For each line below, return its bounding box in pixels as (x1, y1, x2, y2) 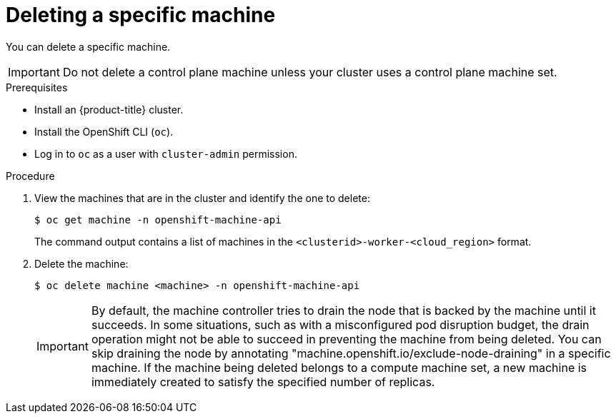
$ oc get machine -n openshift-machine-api (34, 213, 282, 226)
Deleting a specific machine (6, 3, 276, 27)
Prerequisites (6, 81, 68, 94)
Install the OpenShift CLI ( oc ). (34, 125, 174, 138)
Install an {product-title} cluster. (34, 103, 184, 116)
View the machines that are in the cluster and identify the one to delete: (34, 191, 370, 204)
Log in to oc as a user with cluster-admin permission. (34, 147, 297, 160)
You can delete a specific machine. (6, 40, 171, 53)
